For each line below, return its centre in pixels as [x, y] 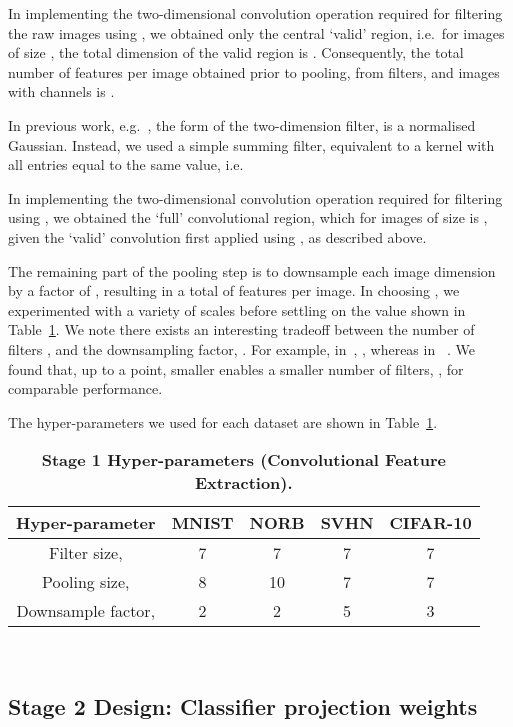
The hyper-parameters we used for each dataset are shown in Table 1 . [223, 421]
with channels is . [61, 91]
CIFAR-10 [430, 523]
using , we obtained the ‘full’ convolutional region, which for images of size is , [248, 217]
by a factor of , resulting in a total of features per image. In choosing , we [234, 290]
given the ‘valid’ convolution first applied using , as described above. [217, 236]
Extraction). [244, 483]
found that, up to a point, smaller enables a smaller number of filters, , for [236, 368]
